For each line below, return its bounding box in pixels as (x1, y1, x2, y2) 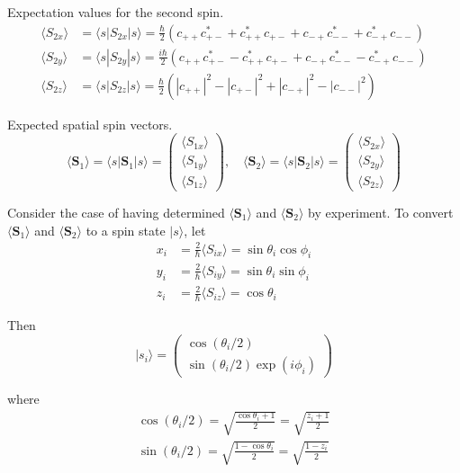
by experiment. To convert (308, 202, 454, 221)
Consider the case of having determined (7, 202, 225, 221)
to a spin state (86, 220, 166, 239)
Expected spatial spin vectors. (7, 114, 173, 133)
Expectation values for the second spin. (7, 3, 224, 21)
